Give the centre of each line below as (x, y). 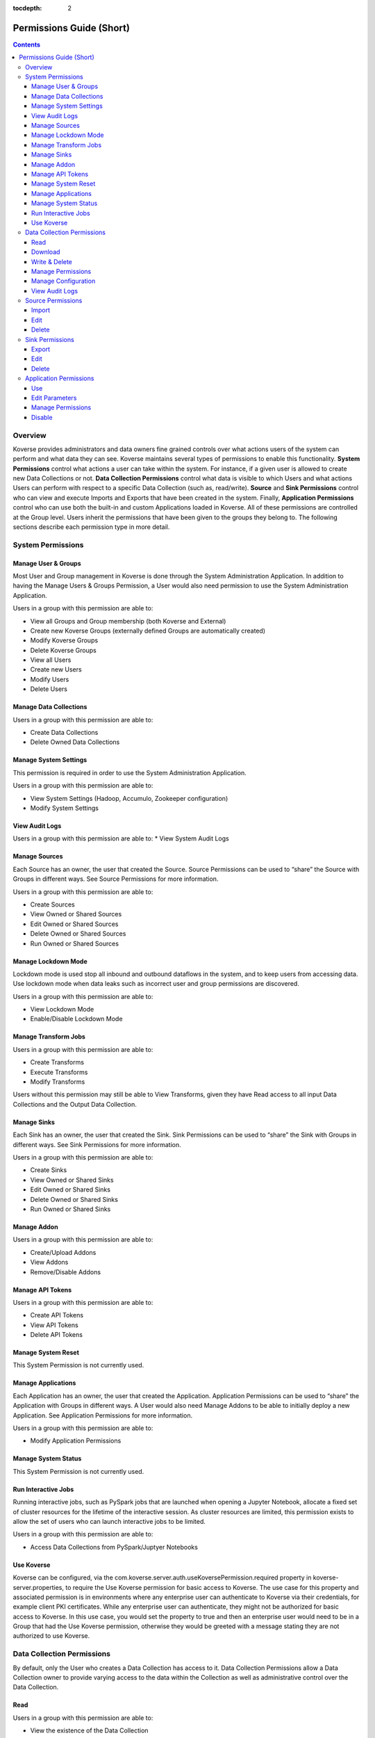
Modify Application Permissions (76, 1441)
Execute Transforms (59, 1072)
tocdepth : (27, 8)
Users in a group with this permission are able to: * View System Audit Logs (121, 838)
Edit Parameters (54, 398)
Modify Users (50, 679)
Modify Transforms (58, 1082)
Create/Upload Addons (63, 1252)
